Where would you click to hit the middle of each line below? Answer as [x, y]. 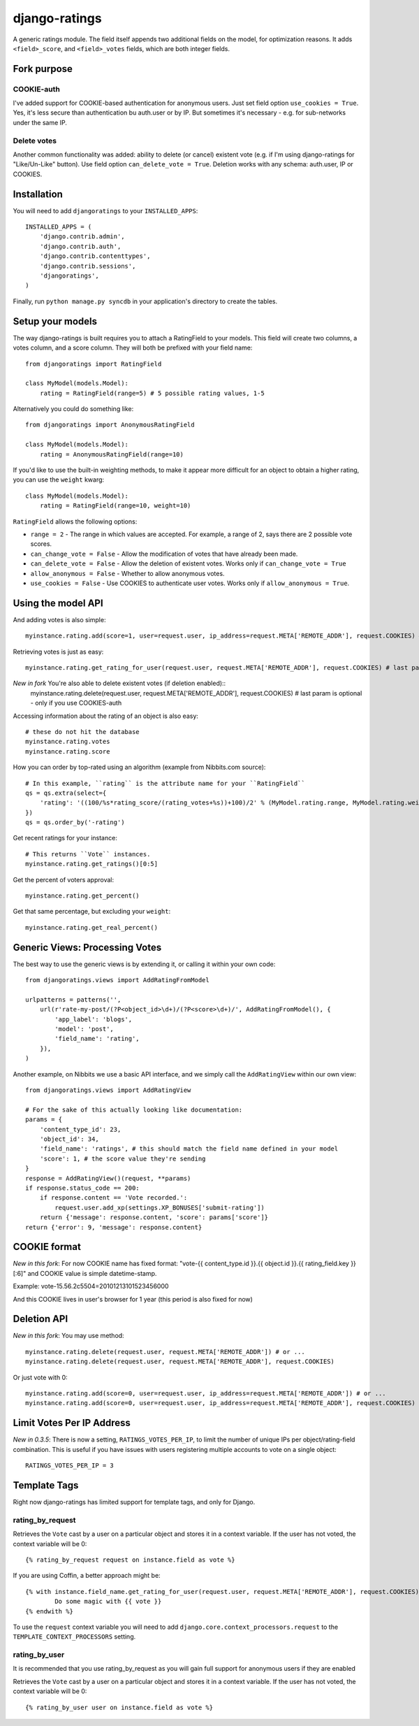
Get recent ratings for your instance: [65, 838]
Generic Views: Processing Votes [87, 947]
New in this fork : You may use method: [69, 1336]
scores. [41, 544]
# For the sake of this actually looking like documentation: [134, 1109]
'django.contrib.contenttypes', [95, 256]
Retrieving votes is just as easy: [58, 652]
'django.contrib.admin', [82, 237]
